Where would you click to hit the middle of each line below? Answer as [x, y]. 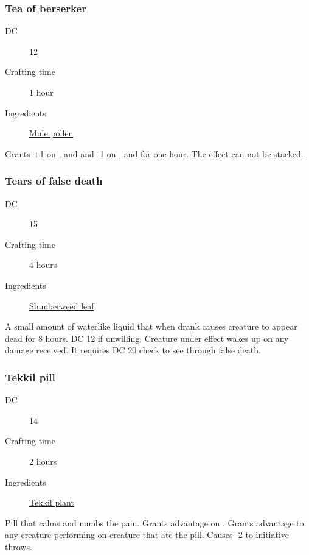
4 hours [43, 265]
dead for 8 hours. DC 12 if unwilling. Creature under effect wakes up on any [147, 338]
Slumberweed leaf [62, 306]
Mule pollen [51, 133]
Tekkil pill [30, 377]
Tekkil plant [52, 502]
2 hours [43, 461]
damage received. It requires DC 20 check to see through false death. [133, 350]
